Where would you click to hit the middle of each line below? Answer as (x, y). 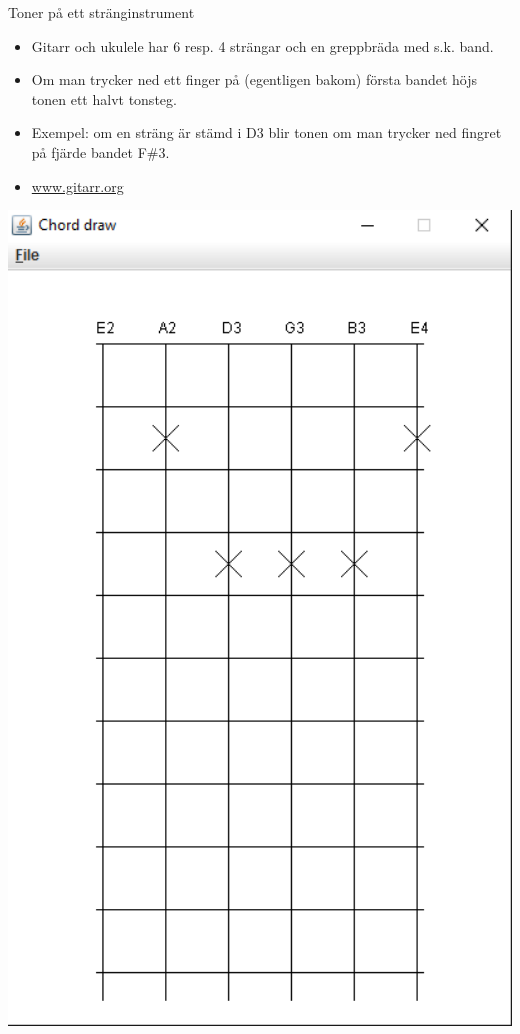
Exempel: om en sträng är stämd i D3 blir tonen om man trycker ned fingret (266, 132)
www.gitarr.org (77, 185)
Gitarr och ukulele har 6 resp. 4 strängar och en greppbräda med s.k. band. (262, 45)
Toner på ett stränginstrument (101, 12)
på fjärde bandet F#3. (100, 151)
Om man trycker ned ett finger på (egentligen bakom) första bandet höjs (254, 79)
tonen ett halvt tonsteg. (104, 98)
